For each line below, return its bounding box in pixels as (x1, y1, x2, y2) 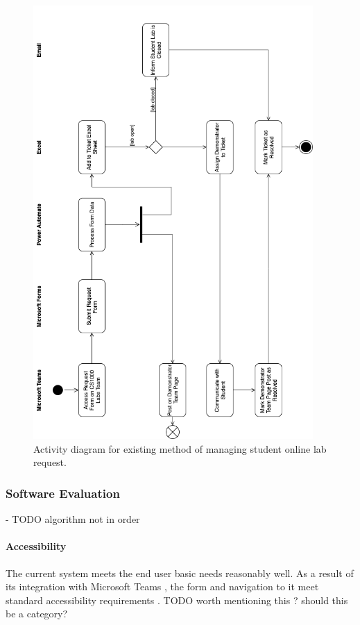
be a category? (6, 606, 68, 621)
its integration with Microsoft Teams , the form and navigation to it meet (6, 579, 319, 594)
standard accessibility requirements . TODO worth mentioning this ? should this (6, 592, 348, 607)
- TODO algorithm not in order (6, 512, 140, 526)
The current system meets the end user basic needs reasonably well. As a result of (6, 565, 354, 580)
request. (33, 455, 67, 469)
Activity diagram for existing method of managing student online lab (33, 441, 327, 456)
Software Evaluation (6, 484, 120, 501)
